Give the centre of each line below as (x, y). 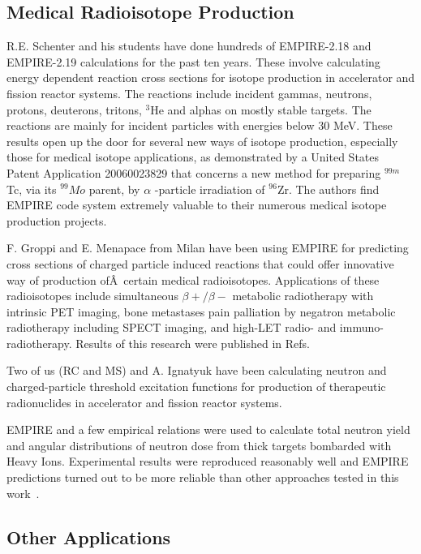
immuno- (361, 327)
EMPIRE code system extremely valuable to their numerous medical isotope (197, 205)
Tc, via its (32, 189)
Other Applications (89, 537)
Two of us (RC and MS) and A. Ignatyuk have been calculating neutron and (197, 370)
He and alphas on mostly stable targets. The (261, 109)
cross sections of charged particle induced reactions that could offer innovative (200, 263)
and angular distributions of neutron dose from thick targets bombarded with (199, 445)
